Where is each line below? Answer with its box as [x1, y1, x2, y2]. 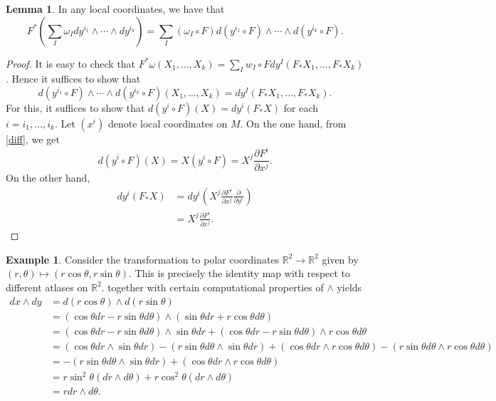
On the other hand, [6, 170, 90, 185]
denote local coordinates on [107, 115, 228, 130]
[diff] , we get [6, 131, 60, 146]
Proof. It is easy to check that [6, 56, 136, 71]
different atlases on [6, 279, 88, 294]
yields [337, 279, 362, 294]
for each [283, 100, 319, 115]
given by [322, 251, 359, 266]
